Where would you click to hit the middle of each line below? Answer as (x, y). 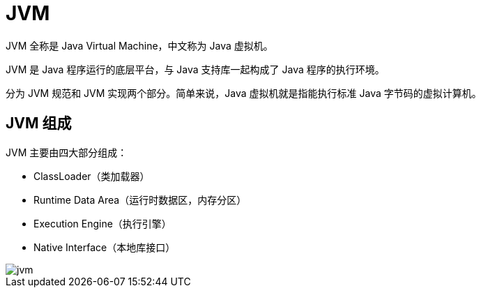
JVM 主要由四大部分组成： (67, 152)
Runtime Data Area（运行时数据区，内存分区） (140, 200)
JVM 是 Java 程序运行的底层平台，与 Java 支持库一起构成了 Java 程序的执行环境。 (195, 69)
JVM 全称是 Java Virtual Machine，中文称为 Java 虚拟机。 (139, 45)
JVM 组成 (39, 123)
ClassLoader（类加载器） (92, 176)
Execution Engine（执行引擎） (102, 223)
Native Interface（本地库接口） (105, 247)
